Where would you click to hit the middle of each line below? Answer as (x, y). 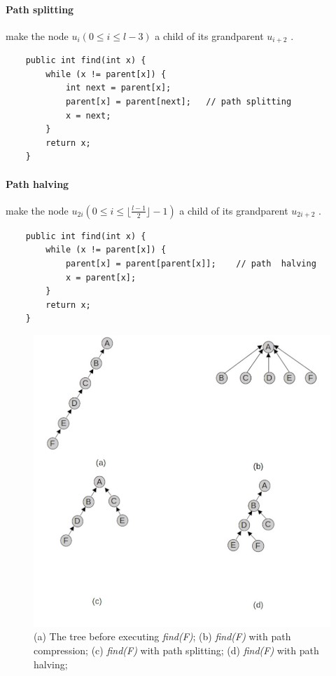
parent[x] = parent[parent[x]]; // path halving (191, 263)
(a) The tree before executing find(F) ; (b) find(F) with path (162, 636)
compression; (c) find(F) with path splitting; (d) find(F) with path (176, 650)
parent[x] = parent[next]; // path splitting (178, 102)
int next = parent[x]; (118, 88)
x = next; (88, 115)
